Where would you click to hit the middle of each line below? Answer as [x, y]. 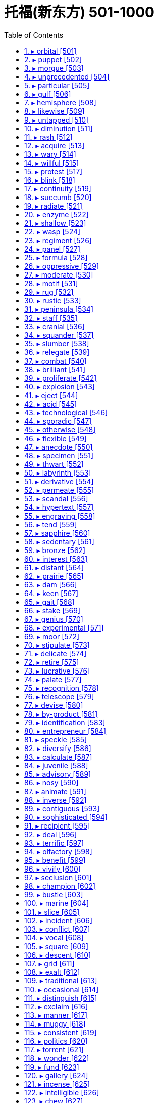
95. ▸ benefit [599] [55, 860]
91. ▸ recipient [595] [57, 825]
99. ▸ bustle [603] [54, 894]
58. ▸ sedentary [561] [59, 541]
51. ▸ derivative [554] [59, 481]
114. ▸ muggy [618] [55, 1023]
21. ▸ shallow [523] [55, 223]
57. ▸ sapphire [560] [57, 533]
